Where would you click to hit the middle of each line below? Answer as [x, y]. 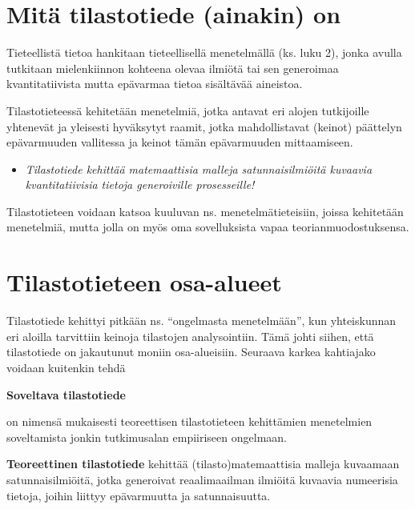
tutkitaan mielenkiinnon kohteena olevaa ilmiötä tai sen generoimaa [173, 68]
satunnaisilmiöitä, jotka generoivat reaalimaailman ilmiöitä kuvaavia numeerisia [202, 479]
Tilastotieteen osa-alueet [144, 282]
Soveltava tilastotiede [66, 394]
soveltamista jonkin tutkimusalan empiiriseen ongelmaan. [147, 437]
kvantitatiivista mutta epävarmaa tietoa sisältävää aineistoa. [155, 84]
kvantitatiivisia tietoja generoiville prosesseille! [140, 184]
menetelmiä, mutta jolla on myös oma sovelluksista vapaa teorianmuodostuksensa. [208, 227]
